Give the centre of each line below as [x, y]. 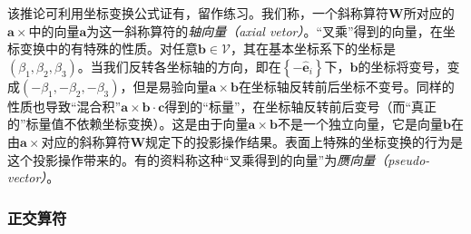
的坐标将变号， [402, 66]
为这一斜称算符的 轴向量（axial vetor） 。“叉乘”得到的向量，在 [265, 30]
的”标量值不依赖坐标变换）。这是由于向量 [128, 124]
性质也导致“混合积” [64, 106]
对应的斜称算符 [86, 141]
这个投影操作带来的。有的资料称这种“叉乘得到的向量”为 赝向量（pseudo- [219, 159]
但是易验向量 [171, 86]
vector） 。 [34, 177]
